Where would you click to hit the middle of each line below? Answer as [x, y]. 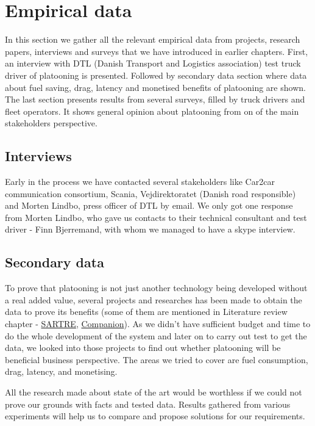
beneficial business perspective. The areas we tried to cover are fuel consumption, [157, 359]
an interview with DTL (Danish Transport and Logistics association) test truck [153, 63]
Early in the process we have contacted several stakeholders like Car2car [140, 182]
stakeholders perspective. [51, 123]
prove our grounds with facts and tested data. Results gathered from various [148, 404]
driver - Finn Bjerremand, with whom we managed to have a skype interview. [150, 229]
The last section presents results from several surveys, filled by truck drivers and [155, 99]
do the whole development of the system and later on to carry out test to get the [156, 335]
